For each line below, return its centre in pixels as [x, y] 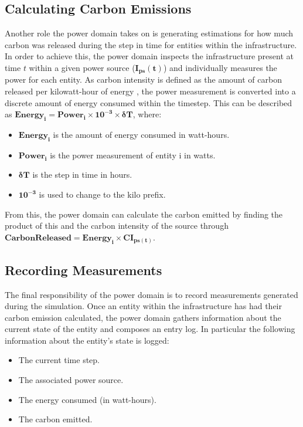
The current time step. [59, 360]
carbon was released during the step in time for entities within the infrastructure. [151, 44]
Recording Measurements [84, 270]
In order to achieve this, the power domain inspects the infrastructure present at [149, 56]
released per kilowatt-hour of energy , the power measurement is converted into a [150, 91]
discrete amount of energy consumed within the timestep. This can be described [149, 102]
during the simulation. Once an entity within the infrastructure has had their [143, 306]
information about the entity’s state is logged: [87, 340]
